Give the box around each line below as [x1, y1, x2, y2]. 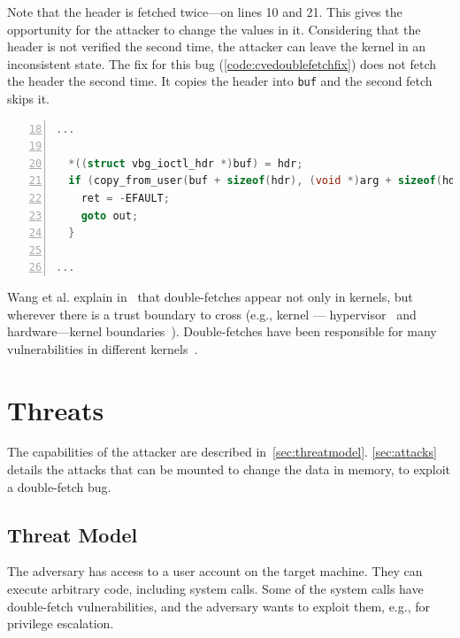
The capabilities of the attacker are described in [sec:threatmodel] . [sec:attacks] [7, 442, 437, 461]
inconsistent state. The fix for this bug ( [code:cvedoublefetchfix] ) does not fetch [7, 54, 436, 73]
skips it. [7, 89, 50, 108]
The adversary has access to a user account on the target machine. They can [7, 562, 423, 580]
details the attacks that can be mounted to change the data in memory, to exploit [7, 460, 451, 479]
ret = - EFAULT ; [80, 192, 170, 204]
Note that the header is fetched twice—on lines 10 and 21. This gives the [7, 3, 402, 20]
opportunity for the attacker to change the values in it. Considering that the [7, 19, 421, 38]
